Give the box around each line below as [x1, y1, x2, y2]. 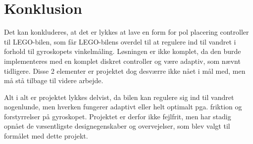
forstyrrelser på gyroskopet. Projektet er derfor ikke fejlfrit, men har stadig [4, 111, 231, 121]
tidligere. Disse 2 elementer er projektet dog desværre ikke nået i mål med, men [4, 65, 246, 76]
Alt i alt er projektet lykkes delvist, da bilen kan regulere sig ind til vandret [4, 92, 234, 102]
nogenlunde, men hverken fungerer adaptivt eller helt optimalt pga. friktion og [4, 101, 242, 112]
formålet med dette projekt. [4, 131, 88, 141]
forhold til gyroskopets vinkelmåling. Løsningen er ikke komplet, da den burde [4, 46, 241, 56]
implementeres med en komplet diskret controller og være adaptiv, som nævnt [4, 55, 241, 66]
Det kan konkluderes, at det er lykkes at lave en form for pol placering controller [4, 27, 249, 37]
